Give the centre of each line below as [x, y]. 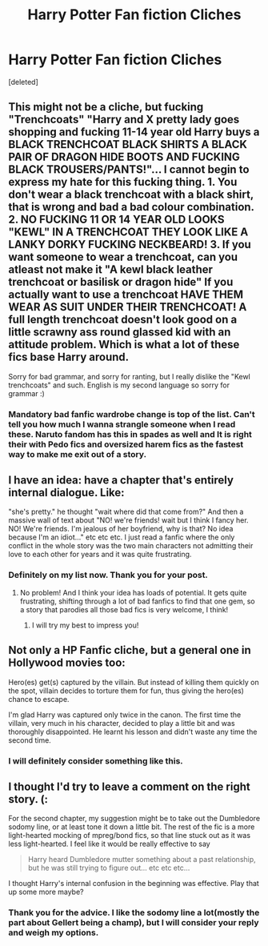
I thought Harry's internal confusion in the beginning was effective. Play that [134, 884]
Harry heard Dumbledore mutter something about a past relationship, [142, 860]
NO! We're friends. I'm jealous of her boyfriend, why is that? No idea [121, 529]
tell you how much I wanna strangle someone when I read [122, 424]
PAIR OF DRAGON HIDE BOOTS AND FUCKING [124, 157]
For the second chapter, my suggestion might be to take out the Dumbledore [134, 819]
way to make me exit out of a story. [77, 454]
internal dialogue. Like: [67, 493]
